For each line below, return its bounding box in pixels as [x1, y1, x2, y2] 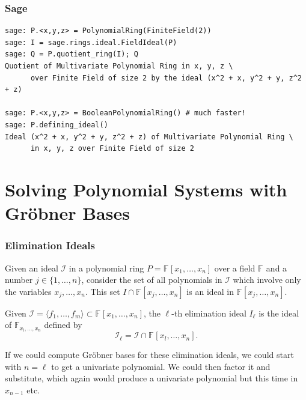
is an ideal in [186, 285, 234, 297]
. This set [85, 285, 120, 297]
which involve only [233, 273, 301, 286]
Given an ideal [5, 261, 58, 274]
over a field [214, 261, 256, 274]
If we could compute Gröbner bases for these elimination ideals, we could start [5, 348, 294, 361]
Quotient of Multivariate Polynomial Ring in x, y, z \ [5, 62, 233, 70]
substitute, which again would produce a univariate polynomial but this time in [5, 372, 298, 384]
